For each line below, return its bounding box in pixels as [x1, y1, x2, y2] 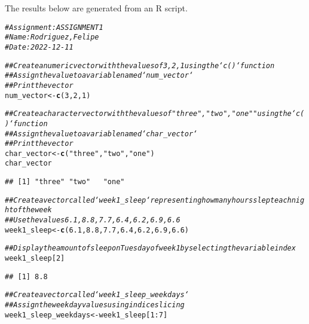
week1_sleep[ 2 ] [5, 254, 65, 263]
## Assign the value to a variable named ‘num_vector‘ [5, 71, 194, 80]
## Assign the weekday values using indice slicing [5, 301, 185, 310]
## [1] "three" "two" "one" [5, 178, 125, 187]
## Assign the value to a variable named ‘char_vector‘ [5, 129, 198, 138]
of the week [13, 206, 52, 215]
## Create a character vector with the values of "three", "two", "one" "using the [5, 109, 292, 118]
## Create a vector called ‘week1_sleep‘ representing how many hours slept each [5, 195, 292, 204]
